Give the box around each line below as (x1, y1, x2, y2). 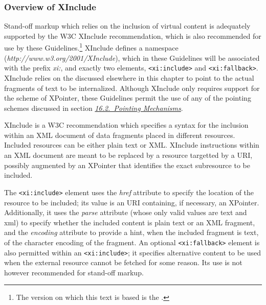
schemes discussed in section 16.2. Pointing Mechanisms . (4, 102, 183, 113)
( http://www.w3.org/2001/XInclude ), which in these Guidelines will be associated (4, 52, 260, 63)
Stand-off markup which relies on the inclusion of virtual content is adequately (4, 20, 251, 31)
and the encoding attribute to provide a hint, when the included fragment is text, (4, 227, 259, 238)
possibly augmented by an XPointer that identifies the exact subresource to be (4, 159, 250, 170)
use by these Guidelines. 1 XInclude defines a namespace (4, 41, 179, 53)
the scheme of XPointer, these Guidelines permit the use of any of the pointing (4, 92, 251, 103)
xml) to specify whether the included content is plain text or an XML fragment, (4, 217, 255, 227)
